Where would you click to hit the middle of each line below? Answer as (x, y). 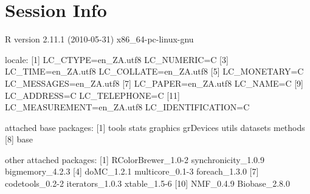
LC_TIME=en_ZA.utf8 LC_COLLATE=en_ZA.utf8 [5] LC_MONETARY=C (154, 71)
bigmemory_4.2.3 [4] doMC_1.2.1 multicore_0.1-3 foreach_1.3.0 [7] (132, 171)
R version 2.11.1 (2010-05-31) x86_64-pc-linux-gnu (99, 39)
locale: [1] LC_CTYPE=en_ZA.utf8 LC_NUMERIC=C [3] (117, 59)
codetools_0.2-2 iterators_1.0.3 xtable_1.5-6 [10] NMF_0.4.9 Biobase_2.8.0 (147, 183)
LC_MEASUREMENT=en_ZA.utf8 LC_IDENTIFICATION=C (127, 107)
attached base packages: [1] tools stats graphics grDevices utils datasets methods (155, 127)
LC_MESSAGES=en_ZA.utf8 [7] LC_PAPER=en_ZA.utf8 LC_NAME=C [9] (154, 83)
